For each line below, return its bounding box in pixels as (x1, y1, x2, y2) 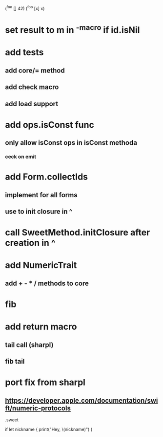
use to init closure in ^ (5, 207, 73, 215)
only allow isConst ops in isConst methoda (5, 138, 138, 147)
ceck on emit (5, 153, 37, 160)
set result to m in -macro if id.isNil (5, 23, 140, 36)
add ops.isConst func (5, 119, 94, 130)
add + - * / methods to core (5, 279, 89, 287)
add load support (5, 99, 59, 108)
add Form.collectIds (5, 171, 88, 183)
